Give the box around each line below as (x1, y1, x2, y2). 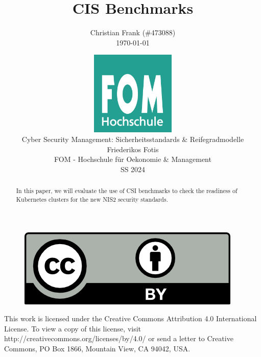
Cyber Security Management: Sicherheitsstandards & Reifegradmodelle (21, 134, 244, 145)
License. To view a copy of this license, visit (4, 323, 141, 334)
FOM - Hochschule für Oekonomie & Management (54, 154, 211, 164)
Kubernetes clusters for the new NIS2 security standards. (16, 195, 168, 203)
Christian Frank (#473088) (90, 27, 176, 38)
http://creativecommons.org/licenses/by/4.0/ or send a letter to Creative (4, 333, 233, 344)
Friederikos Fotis (107, 144, 159, 154)
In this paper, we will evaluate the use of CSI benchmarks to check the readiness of (16, 186, 238, 195)
